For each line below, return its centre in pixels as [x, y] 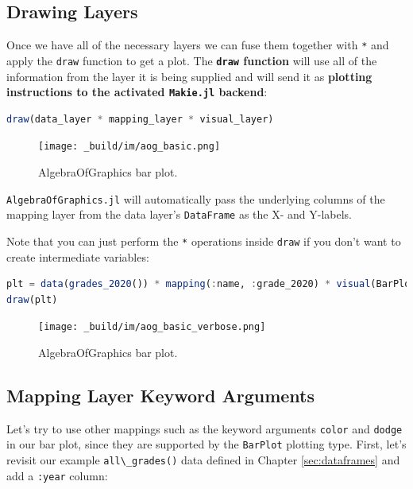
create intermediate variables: [78, 256]
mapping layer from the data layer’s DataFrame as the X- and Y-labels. [179, 214]
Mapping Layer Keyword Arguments [161, 395]
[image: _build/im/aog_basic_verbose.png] [152, 327]
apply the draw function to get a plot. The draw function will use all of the [192, 60]
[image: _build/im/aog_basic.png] [129, 147]
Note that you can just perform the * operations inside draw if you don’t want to [204, 241]
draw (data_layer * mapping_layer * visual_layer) [140, 119]
